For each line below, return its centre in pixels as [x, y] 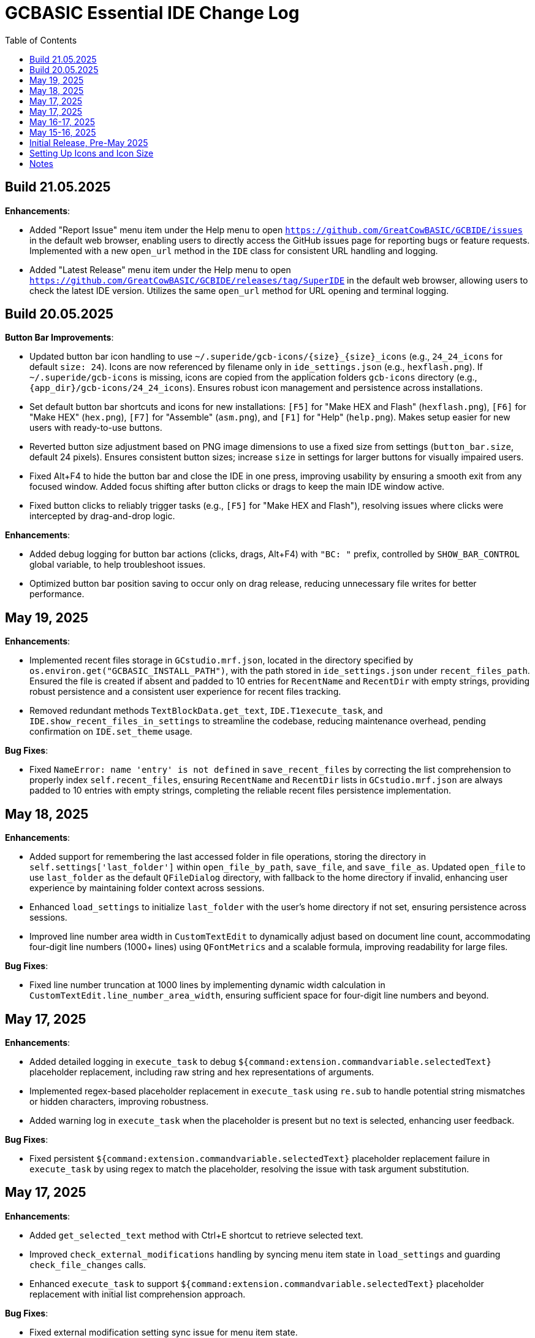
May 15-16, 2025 [63, 132]
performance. [57, 594]
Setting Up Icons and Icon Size [92, 153]
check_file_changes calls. [88, 1264]
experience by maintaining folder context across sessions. [147, 888]
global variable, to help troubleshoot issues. [118, 565]
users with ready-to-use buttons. [96, 428]
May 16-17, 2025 [62, 122]
